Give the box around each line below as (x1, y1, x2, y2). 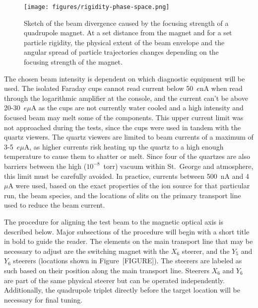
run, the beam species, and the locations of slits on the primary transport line (4, 190, 241, 200)
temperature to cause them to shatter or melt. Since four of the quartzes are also (4, 151, 250, 161)
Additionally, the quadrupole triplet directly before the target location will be (4, 285, 240, 295)
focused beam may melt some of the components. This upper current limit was (4, 112, 244, 122)
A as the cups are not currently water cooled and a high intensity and (31, 102, 244, 113)
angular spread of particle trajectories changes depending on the (24, 47, 219, 57)
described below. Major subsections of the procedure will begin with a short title (4, 226, 250, 236)
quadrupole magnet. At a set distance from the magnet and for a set (24, 27, 232, 38)
